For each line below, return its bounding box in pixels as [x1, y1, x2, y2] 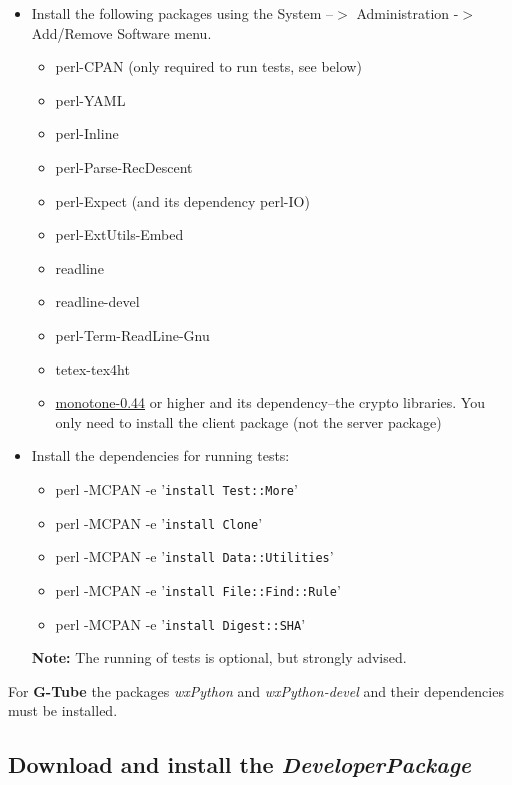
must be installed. [8, 700, 118, 721]
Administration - [356, 3, 459, 23]
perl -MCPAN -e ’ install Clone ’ [55, 512, 263, 533]
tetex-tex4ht [55, 358, 130, 379]
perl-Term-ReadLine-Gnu [55, 324, 210, 345]
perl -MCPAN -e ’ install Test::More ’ [55, 478, 298, 499]
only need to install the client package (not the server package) [55, 411, 442, 432]
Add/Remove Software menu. [31, 22, 212, 43]
